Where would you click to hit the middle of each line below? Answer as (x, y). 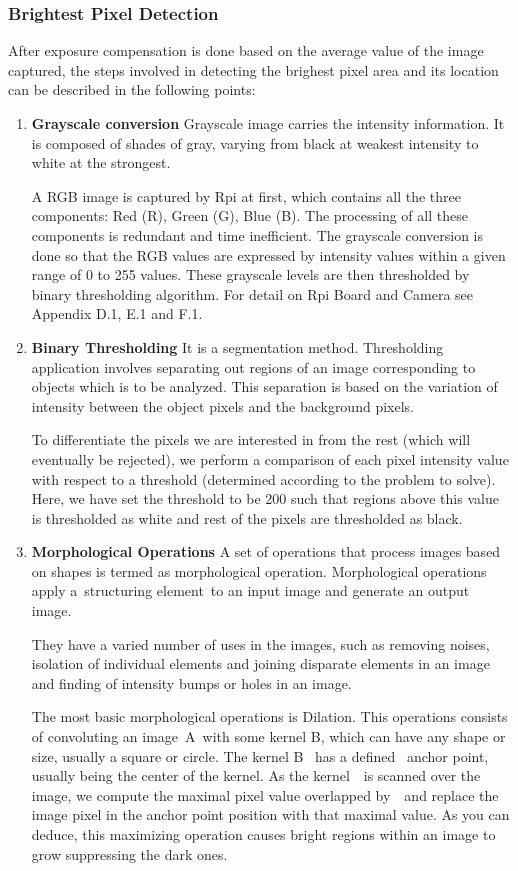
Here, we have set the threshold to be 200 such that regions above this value (265, 498)
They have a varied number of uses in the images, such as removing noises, (260, 643)
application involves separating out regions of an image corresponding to (253, 366)
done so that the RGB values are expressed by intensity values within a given (268, 254)
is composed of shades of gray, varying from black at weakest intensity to (255, 142)
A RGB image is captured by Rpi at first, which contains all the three (246, 195)
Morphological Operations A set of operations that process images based (266, 551)
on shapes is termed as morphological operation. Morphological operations (259, 570)
